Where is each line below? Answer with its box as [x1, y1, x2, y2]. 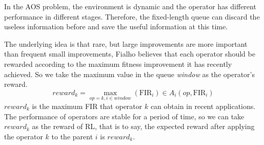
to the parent [51, 131, 93, 141]
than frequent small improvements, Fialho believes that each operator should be [4, 48, 255, 59]
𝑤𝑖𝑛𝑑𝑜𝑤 [114, 96, 131, 101]
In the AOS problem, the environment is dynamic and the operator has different [4, 1, 256, 11]
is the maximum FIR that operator [32, 100, 143, 111]
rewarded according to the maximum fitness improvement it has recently [4, 58, 232, 69]
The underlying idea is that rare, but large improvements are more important [4, 38, 248, 49]
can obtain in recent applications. [150, 100, 256, 111]
